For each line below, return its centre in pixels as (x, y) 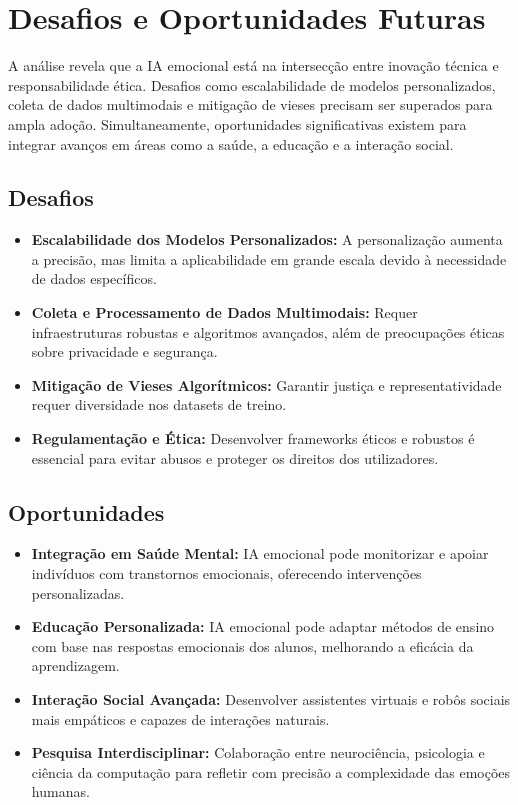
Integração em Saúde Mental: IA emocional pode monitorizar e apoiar (260, 553)
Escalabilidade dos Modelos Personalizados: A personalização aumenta (267, 239)
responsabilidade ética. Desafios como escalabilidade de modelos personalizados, (252, 84)
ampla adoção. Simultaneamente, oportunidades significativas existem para (237, 123)
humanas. (60, 791)
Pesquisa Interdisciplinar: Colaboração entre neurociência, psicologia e (258, 752)
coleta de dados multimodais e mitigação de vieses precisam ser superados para (250, 104)
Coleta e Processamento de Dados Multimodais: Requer (224, 312)
